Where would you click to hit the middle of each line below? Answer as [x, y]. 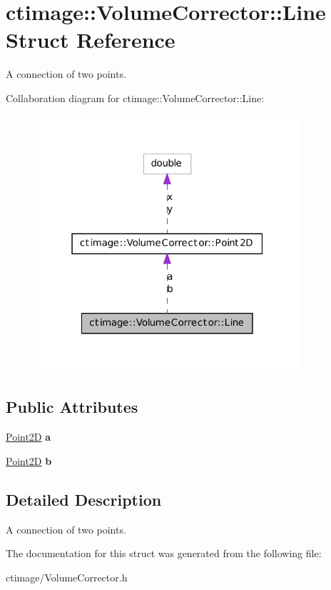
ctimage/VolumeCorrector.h [67, 577]
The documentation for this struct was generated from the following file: [164, 553]
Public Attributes [72, 407]
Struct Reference [91, 40]
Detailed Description [84, 499]
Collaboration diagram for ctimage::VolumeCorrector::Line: [135, 97]
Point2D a [29, 437]
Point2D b [29, 460]
